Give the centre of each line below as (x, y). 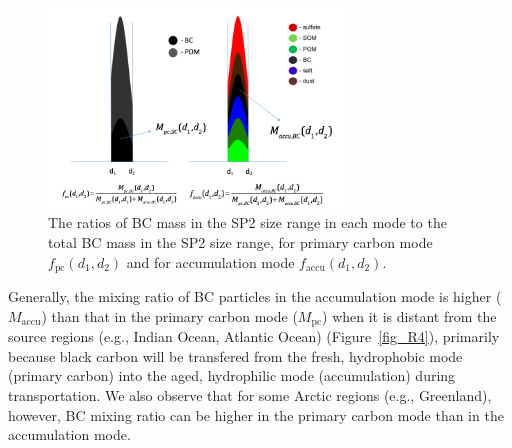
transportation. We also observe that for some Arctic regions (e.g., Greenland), (250, 394)
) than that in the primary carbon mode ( (169, 315)
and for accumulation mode (210, 261)
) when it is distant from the (409, 315)
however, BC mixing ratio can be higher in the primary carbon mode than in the (256, 414)
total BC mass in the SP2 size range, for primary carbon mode (240, 242)
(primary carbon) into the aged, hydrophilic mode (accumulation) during (232, 375)
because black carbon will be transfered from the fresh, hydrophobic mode (235, 355)
